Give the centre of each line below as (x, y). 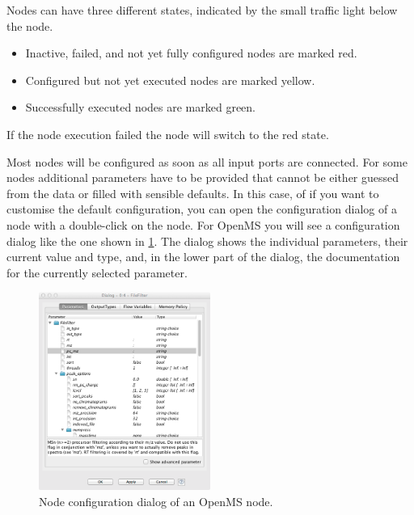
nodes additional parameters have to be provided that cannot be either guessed (203, 177)
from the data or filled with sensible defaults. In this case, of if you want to (193, 193)
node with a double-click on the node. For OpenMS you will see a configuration (203, 224)
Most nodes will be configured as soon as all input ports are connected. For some (207, 161)
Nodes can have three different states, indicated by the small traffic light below (202, 10)
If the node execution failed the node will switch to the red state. (168, 134)
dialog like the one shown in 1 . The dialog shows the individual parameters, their (207, 241)
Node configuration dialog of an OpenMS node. (156, 501)
